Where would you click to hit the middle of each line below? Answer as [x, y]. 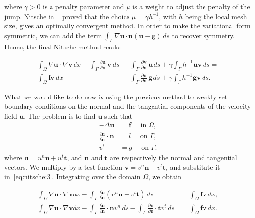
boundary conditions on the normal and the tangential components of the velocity [128, 106]
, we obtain [165, 176]
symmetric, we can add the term [53, 35]
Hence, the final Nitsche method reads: [63, 46]
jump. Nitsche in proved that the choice [67, 16]
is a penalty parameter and [83, 6]
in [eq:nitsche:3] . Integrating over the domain [73, 176]
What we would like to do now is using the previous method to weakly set [116, 96]
